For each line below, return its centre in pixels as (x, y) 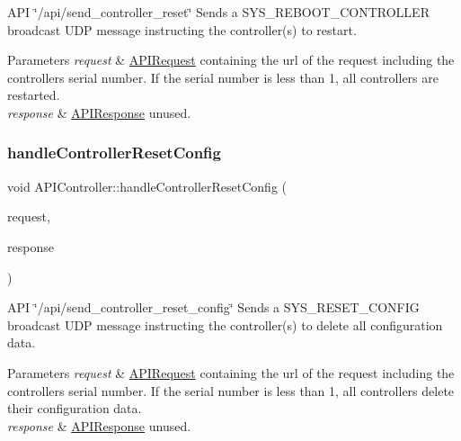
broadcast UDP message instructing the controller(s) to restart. (182, 29)
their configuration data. (75, 408)
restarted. (34, 95)
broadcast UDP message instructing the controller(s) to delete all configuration (225, 324)
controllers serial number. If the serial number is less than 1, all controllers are (223, 77)
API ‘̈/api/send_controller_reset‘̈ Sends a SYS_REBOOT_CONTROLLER (218, 12)
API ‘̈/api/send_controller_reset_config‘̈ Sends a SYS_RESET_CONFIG (213, 307)
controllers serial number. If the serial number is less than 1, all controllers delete (231, 390)
